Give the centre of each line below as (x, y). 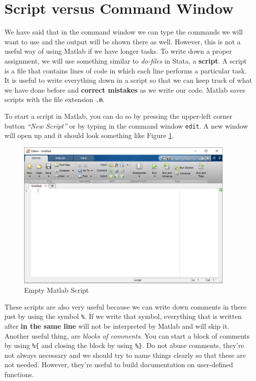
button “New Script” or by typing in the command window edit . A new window (126, 125)
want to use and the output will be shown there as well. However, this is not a (123, 41)
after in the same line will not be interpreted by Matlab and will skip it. (117, 326)
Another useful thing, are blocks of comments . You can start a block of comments (127, 335)
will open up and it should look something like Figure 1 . (89, 135)
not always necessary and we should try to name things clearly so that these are (125, 355)
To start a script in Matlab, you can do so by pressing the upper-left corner (118, 116)
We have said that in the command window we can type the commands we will (124, 32)
